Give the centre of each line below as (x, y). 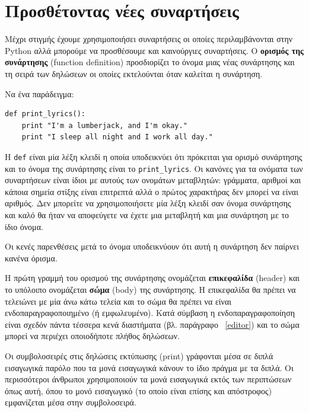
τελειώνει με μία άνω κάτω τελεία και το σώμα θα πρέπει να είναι (118, 301)
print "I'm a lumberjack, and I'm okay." (104, 125)
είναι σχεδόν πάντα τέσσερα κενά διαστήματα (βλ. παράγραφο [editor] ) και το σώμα (152, 324)
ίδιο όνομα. (24, 226)
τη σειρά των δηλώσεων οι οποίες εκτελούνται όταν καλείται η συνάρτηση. (134, 73)
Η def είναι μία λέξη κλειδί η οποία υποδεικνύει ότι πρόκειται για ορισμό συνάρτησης (154, 156)
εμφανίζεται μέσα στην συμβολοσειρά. (71, 402)
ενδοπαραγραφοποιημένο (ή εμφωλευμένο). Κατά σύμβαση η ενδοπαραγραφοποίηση (150, 313)
